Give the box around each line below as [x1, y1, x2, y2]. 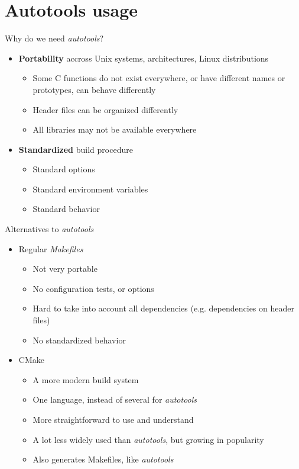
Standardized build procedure [18, 143, 133, 155]
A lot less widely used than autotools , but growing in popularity [32, 433, 264, 445]
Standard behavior [32, 203, 100, 215]
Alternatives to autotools [5, 223, 94, 235]
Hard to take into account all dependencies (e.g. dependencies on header [32, 302, 294, 314]
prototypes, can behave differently [32, 83, 156, 95]
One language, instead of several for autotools [32, 393, 197, 406]
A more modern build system [32, 373, 139, 386]
